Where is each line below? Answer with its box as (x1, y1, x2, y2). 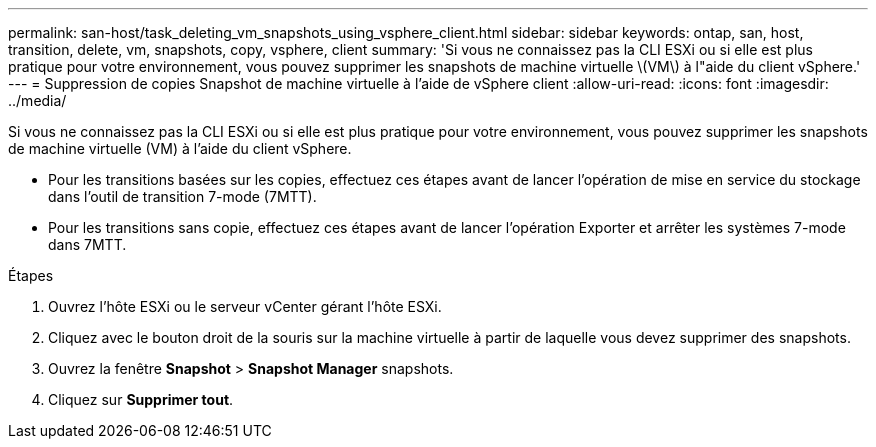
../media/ (8, 92, 67, 109)
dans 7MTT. (48, 236, 127, 253)
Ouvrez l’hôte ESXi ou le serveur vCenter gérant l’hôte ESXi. (48, 298, 442, 315)
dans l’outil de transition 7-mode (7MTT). (48, 188, 317, 205)
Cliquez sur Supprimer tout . (48, 391, 234, 408)
